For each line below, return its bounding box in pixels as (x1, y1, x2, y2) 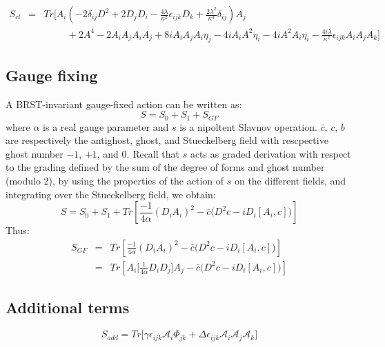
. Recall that (126, 146, 179, 160)
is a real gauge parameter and (43, 119, 169, 134)
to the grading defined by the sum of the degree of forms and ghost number (6, 160, 325, 174)
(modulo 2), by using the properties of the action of (6, 173, 224, 187)
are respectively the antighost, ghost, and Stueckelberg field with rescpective (6, 133, 328, 147)
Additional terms (6, 297, 130, 318)
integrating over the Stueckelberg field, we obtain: (6, 187, 216, 201)
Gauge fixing (6, 64, 98, 85)
